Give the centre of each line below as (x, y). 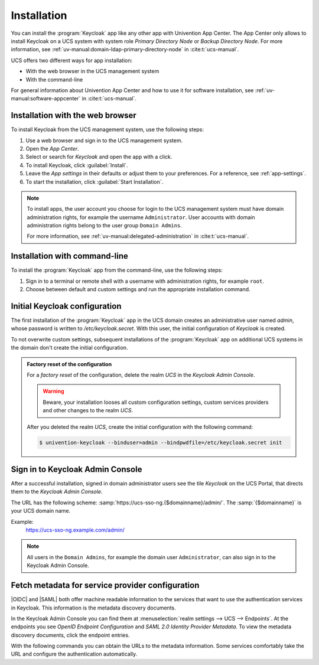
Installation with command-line (69, 256)
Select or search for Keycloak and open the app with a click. (99, 157)
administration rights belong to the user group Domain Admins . (105, 226)
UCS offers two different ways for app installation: (72, 60)
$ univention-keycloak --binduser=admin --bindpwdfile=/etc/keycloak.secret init (161, 442)
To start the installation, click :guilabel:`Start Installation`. (95, 182)
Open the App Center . (52, 148)
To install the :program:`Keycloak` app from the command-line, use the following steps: (117, 270)
